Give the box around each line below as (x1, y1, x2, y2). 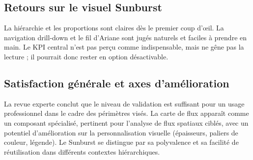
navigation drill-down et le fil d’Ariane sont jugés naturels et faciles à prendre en (4, 32, 247, 42)
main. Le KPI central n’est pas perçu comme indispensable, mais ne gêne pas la (4, 42, 244, 52)
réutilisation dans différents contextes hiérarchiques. (4, 146, 160, 157)
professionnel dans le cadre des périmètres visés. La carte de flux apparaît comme (4, 108, 249, 118)
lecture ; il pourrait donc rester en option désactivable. (4, 51, 169, 61)
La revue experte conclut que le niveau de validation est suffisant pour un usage (4, 98, 245, 108)
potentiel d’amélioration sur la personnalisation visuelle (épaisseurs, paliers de (4, 127, 238, 137)
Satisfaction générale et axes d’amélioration (4, 75, 229, 90)
